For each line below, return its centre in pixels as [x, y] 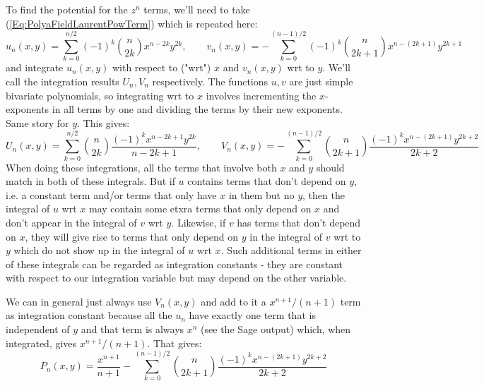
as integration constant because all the [89, 315]
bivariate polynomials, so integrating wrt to [100, 95]
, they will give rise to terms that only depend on [132, 236]
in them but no [261, 194]
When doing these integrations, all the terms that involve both [141, 167]
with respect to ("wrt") [161, 67]
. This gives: [104, 122]
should [330, 167]
